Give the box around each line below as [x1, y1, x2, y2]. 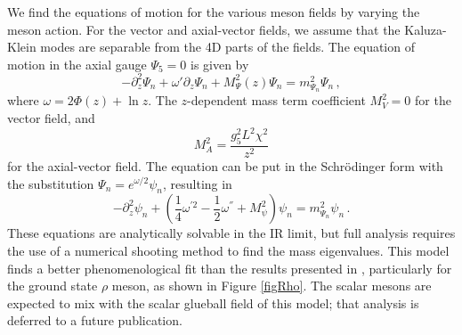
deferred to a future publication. [7, 311, 182, 330]
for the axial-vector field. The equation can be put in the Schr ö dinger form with [7, 156, 443, 175]
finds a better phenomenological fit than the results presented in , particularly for [7, 258, 452, 277]
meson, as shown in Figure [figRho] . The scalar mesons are [111, 276, 432, 295]
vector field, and [7, 109, 95, 127]
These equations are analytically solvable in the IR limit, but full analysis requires [7, 224, 456, 242]
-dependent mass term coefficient [187, 91, 366, 110]
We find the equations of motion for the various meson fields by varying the [7, 3, 420, 20]
